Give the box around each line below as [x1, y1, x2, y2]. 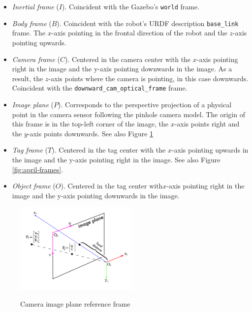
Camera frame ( [12, 54, 60, 64]
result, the [12, 73, 43, 83]
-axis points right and [174, 119, 240, 129]
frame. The [12, 28, 46, 38]
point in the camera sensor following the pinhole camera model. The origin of [12, 109, 245, 119]
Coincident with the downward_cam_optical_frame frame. [12, 83, 188, 93]
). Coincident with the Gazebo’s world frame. [62, 1, 200, 11]
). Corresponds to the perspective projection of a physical [58, 99, 232, 109]
